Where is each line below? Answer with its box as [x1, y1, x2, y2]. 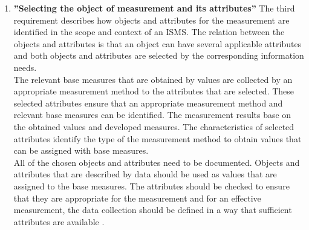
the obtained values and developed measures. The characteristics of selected [13, 120, 294, 133]
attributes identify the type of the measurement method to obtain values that [13, 132, 302, 145]
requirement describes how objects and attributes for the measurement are [13, 13, 290, 26]
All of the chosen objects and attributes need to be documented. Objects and [13, 156, 300, 168]
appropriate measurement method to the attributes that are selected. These [13, 85, 294, 97]
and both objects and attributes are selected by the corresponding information [13, 49, 304, 62]
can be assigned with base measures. [13, 144, 149, 157]
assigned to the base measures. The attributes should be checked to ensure [13, 179, 290, 192]
